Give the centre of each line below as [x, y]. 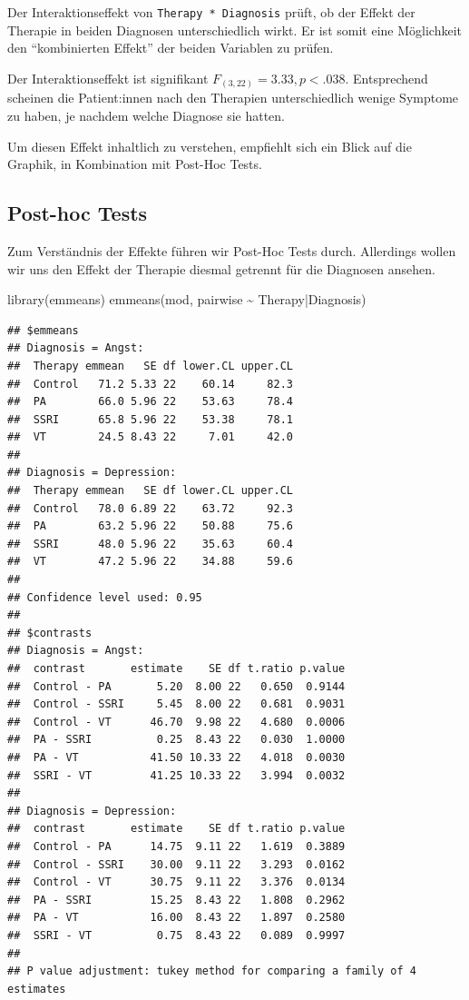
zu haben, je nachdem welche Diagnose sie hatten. [146, 115]
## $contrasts [50, 633]
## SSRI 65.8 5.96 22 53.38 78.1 [150, 419]
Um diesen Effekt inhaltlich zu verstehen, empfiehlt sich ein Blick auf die [210, 146]
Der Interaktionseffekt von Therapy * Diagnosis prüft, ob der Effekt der [211, 12]
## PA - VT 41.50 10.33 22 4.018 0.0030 [176, 757]
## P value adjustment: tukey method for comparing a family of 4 [212, 971]
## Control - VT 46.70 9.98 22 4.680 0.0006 [176, 722]
